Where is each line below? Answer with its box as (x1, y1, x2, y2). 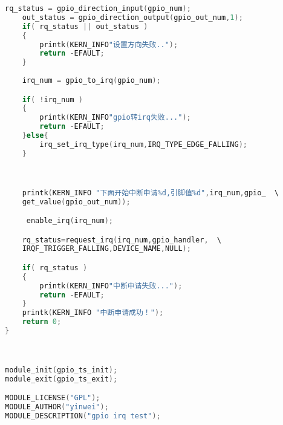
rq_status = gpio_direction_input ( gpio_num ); (5, 4, 191, 13)
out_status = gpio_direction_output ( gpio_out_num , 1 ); (22, 13, 243, 22)
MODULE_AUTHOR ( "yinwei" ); (5, 403, 109, 412)
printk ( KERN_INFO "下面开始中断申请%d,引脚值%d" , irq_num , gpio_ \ (22, 188, 279, 197)
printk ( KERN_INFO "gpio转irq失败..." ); (39, 113, 191, 122)
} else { (22, 131, 48, 140)
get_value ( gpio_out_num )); (22, 197, 131, 206)
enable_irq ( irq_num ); (26, 216, 114, 225)
